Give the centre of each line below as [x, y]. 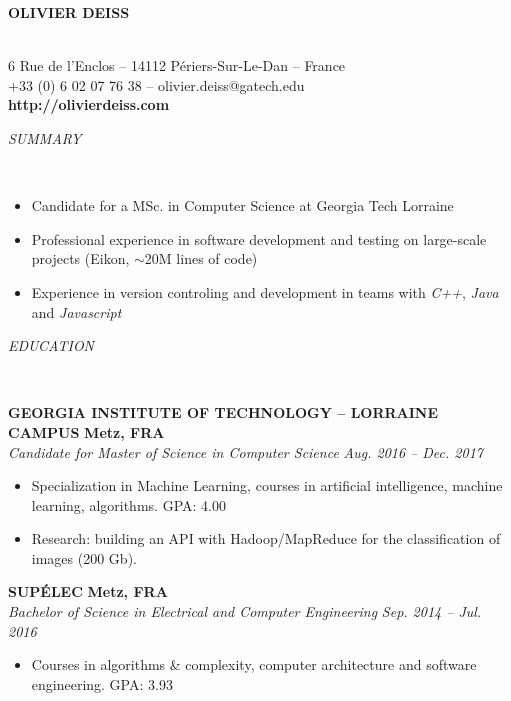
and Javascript [76, 311]
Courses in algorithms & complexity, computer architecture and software [254, 664]
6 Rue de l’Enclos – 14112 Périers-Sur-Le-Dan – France [177, 65]
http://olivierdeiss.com [89, 104]
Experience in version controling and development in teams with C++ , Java [265, 291]
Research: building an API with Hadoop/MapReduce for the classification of [266, 538]
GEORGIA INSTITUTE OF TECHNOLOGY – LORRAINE [223, 412]
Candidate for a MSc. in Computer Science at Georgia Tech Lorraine [242, 205]
